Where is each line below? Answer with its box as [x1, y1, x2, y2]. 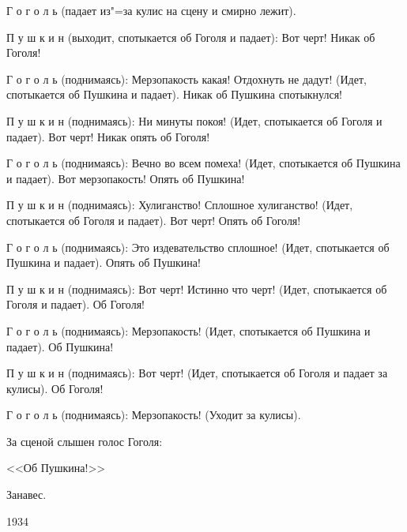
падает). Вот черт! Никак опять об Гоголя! [6, 128, 210, 144]
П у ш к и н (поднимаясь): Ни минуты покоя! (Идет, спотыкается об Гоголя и [6, 112, 383, 129]
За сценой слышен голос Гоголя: [6, 433, 163, 449]
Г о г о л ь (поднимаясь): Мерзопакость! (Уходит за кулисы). [6, 406, 301, 423]
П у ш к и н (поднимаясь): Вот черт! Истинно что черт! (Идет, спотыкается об [6, 280, 387, 297]
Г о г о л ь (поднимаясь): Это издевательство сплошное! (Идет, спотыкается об [6, 238, 390, 255]
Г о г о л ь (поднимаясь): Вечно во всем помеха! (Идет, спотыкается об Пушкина [6, 155, 401, 171]
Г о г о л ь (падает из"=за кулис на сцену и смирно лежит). [6, 2, 296, 18]
